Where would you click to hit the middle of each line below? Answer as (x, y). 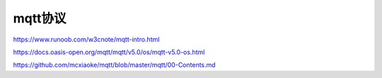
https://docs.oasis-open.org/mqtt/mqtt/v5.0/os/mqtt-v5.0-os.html (109, 52)
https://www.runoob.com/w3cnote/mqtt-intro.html (86, 39)
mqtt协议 (40, 18)
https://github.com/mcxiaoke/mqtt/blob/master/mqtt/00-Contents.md (114, 65)
